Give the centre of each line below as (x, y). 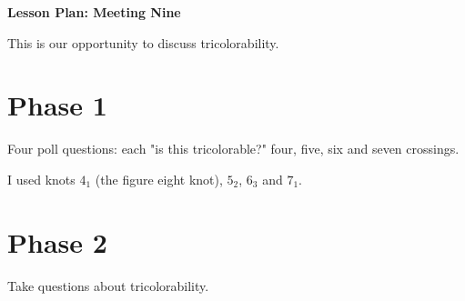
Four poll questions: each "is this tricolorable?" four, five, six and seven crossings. (233, 149)
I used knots (41, 179)
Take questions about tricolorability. (108, 285)
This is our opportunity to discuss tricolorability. (143, 42)
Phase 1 (57, 105)
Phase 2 (57, 241)
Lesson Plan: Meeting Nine (94, 12)
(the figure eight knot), (159, 179)
